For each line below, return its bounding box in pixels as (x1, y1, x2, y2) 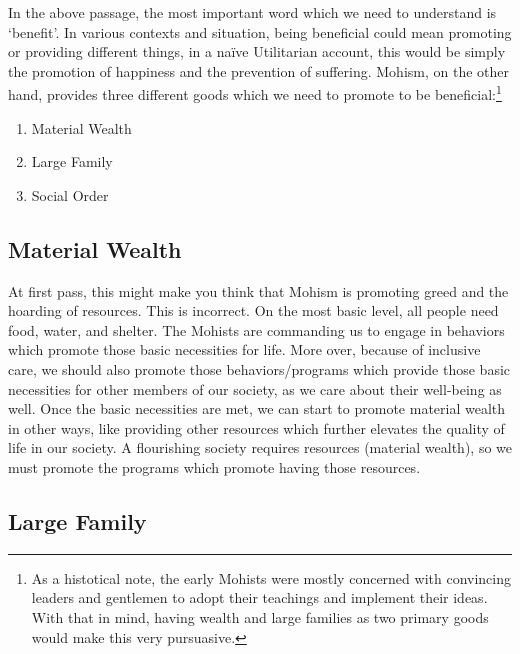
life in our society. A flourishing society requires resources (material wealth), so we (8, 437, 512, 458)
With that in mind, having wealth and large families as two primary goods (31, 606, 489, 627)
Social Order (31, 184, 109, 205)
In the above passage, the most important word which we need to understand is (8, 2, 497, 22)
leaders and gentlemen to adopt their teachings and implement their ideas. (31, 587, 488, 608)
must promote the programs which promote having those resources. (8, 456, 421, 477)
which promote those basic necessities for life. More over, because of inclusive (8, 339, 481, 360)
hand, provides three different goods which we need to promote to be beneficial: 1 (8, 81, 502, 105)
